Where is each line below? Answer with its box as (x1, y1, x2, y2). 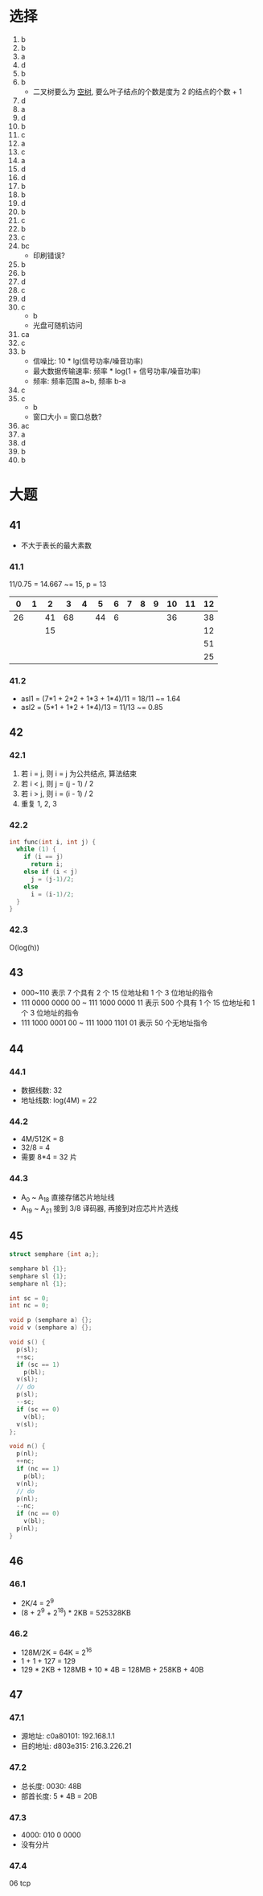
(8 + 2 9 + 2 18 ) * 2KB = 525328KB (20, 1607, 131, 1617)
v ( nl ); (16, 1479, 39, 1488)
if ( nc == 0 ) (16, 1509, 60, 1518)
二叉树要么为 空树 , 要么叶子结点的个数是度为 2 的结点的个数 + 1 (32, 86, 242, 96)
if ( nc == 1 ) (16, 1465, 60, 1473)
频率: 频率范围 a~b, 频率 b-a (32, 376, 126, 386)
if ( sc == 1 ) (16, 1360, 60, 1369)
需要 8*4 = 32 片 (20, 1152, 77, 1162)
